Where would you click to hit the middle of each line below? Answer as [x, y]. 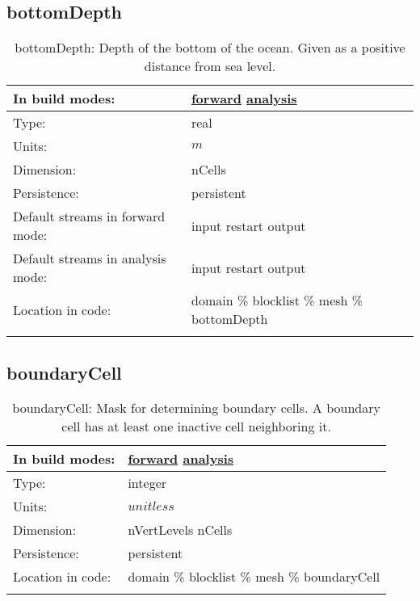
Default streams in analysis [90, 258]
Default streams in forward [89, 216]
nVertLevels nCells [180, 530]
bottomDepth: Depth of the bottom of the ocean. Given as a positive [210, 48]
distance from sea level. [210, 66]
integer [147, 483]
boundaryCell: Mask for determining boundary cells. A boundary [196, 408]
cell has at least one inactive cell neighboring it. [196, 427]
